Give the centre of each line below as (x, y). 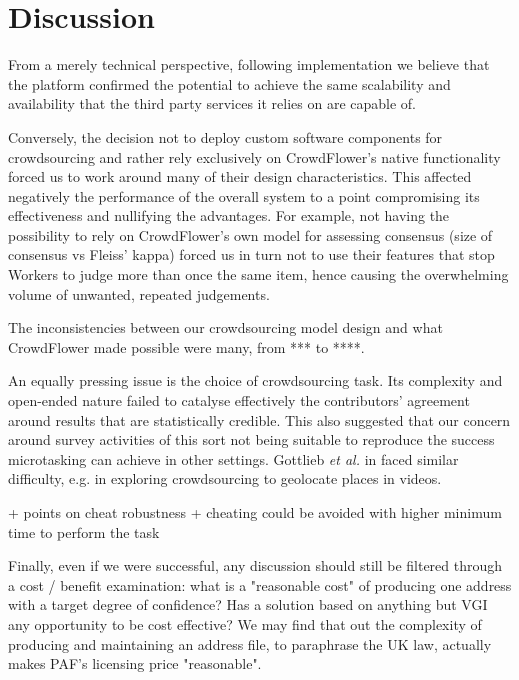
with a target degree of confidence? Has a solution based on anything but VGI (248, 604)
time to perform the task (84, 531)
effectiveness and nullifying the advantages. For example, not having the (229, 215)
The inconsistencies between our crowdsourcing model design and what (225, 327)
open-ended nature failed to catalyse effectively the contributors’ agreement (239, 400)
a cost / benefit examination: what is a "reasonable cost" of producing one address (260, 584)
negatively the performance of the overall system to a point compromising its (244, 195)
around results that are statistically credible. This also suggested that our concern (259, 419)
